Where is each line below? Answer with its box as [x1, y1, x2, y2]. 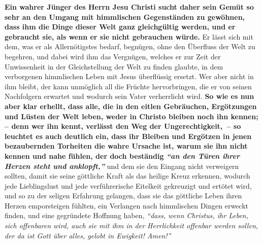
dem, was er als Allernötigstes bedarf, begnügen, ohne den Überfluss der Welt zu [5, 41, 255, 52]
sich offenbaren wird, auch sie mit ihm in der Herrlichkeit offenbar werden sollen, [5, 220, 258, 231]
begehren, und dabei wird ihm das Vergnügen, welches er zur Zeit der [5, 51, 221, 61]
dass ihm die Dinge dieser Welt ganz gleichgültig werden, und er [5, 21, 236, 32]
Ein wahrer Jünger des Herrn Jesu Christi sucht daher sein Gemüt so [5, 2, 254, 12]
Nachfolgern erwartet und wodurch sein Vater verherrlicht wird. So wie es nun [5, 91, 254, 101]
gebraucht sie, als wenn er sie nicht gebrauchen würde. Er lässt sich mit [5, 31, 253, 42]
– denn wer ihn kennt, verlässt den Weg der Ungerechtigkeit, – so [5, 121, 241, 131]
